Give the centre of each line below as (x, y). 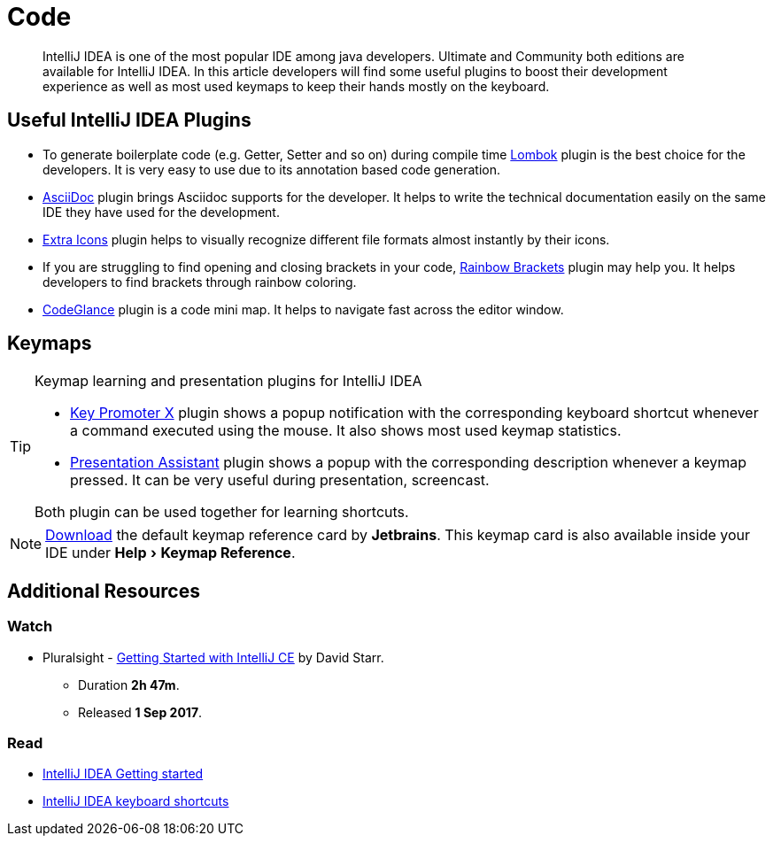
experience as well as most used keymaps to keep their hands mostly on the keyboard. (296, 86)
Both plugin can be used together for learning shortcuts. (222, 512)
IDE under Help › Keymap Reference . (170, 553)
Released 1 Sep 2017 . (140, 712)
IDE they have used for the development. (161, 212)
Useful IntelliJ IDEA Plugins (129, 120)
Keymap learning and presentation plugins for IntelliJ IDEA (228, 381)
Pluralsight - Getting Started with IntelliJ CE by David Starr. (213, 657)
